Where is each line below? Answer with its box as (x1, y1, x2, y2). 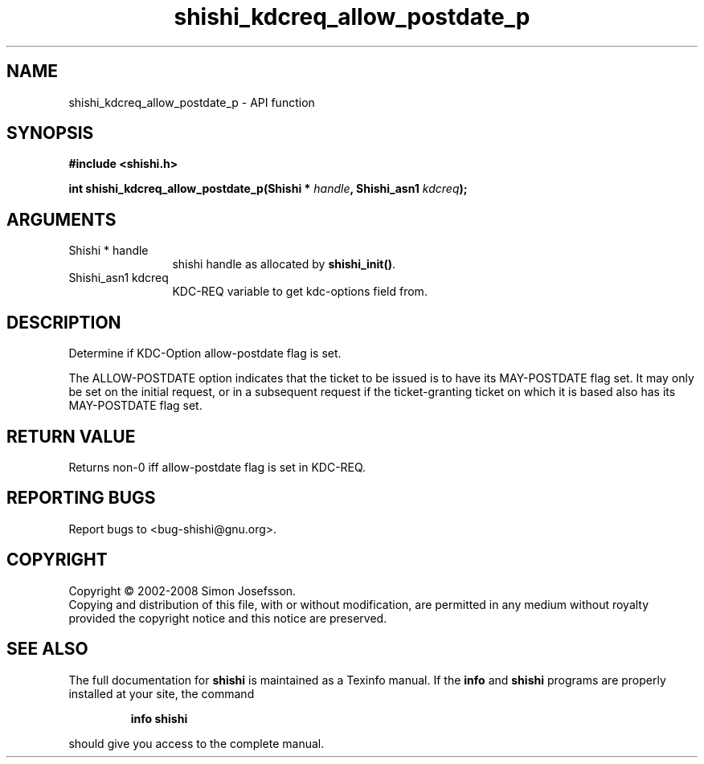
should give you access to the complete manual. (68, 736, 325, 750)
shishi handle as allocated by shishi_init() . (172, 257, 395, 272)
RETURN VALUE (6, 426, 136, 447)
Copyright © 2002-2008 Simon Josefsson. (68, 583, 297, 598)
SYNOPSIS (6, 123, 94, 144)
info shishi (130, 711, 188, 725)
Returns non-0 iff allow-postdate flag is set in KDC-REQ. (68, 460, 366, 474)
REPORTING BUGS (6, 488, 156, 509)
